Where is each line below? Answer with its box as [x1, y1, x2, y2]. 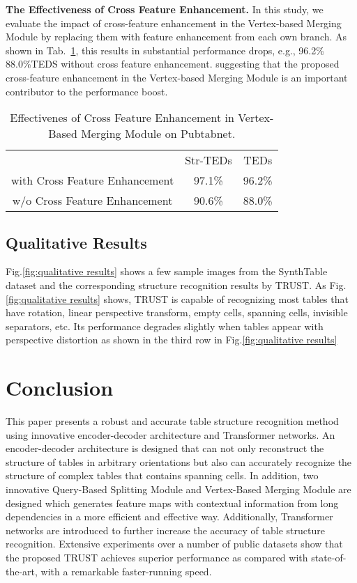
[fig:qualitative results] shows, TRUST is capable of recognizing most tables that [6, 291, 349, 306]
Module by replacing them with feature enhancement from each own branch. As [6, 29, 347, 44]
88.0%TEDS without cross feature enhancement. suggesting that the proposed [6, 56, 340, 71]
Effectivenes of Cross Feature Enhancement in [10, 109, 234, 126]
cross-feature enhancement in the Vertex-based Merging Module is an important [6, 70, 348, 84]
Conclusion [6, 373, 114, 402]
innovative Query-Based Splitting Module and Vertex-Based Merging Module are [6, 482, 351, 497]
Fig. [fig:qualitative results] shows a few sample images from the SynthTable [6, 264, 328, 279]
